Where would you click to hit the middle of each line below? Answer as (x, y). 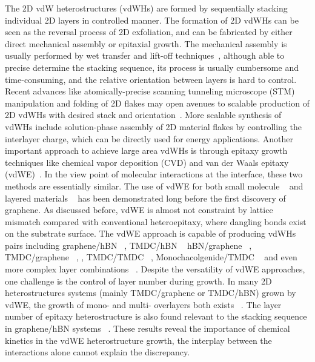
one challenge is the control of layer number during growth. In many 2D (138, 281)
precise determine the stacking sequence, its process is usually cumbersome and (152, 67)
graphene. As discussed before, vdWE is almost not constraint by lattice (139, 210)
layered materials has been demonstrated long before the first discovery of (145, 198)
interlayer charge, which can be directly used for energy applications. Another (149, 138)
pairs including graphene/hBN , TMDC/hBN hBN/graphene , (128, 245)
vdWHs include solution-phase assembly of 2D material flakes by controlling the (153, 126)
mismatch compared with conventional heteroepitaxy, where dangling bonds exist (156, 221)
